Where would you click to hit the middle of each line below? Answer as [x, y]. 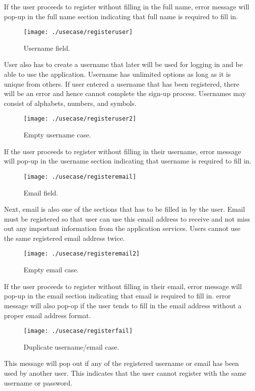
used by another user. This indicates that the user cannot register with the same [125, 373]
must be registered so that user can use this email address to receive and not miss [127, 218]
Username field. [47, 48]
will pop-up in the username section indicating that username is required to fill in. [128, 161]
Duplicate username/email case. [71, 346]
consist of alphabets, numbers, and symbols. [70, 103]
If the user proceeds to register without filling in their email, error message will [123, 286]
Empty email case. [51, 270]
